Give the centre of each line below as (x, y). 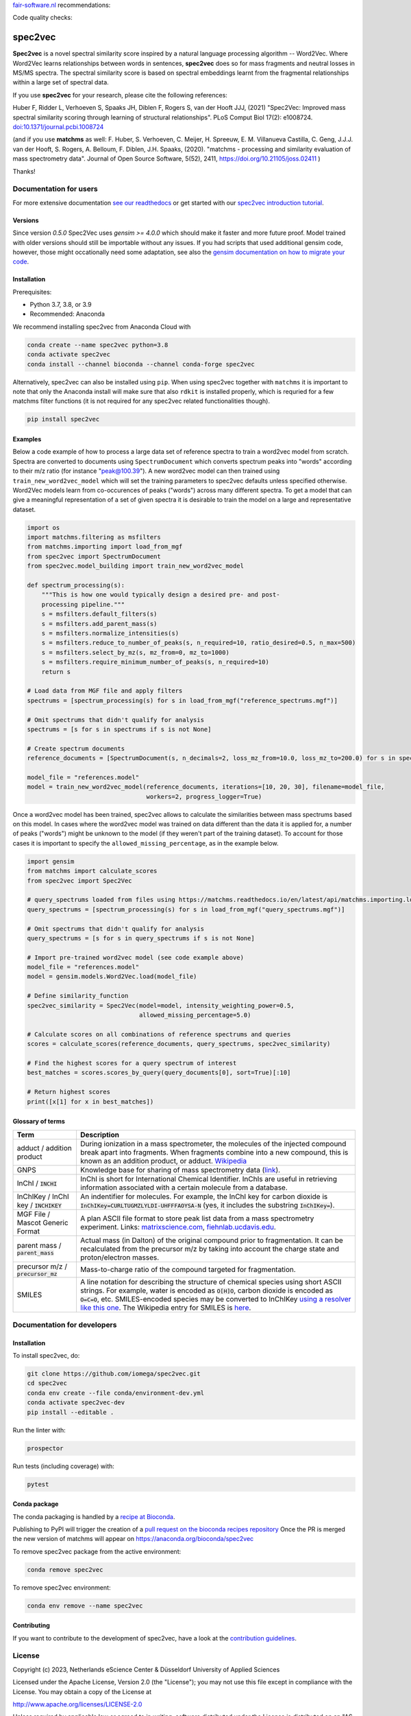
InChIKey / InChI (43, 1196)
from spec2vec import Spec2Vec (80, 881)
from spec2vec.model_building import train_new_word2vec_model (136, 566)
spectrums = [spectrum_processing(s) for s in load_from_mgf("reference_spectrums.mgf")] (183, 700)
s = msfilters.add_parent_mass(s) (99, 624)
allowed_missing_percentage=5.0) (195, 1015)
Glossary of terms (39, 1122)
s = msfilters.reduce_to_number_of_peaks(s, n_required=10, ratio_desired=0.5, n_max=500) (199, 643)
